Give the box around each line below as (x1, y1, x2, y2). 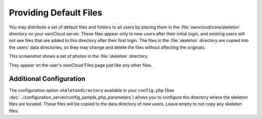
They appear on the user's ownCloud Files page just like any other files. (9, 62, 152, 68)
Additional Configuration (9, 75, 86, 83)
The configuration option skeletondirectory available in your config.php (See (9, 88, 174, 93)
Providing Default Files (9, 7, 102, 18)
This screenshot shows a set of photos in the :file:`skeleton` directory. (9, 53, 149, 59)
